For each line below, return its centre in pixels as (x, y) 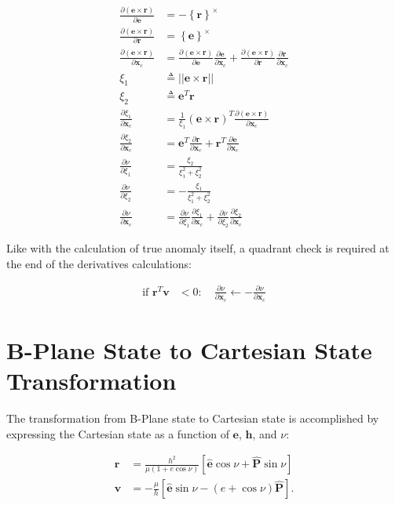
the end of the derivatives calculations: (99, 263)
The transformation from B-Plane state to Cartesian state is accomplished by (193, 418)
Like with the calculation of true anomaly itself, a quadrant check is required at (198, 248)
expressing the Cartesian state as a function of (118, 433)
